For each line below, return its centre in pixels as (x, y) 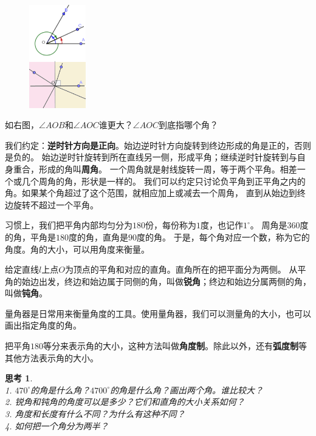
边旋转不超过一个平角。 (52, 204)
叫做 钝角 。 (26, 293)
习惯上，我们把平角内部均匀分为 (69, 225)
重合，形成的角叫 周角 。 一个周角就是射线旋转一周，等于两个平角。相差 (155, 169)
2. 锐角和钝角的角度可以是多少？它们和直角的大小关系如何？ (125, 402)
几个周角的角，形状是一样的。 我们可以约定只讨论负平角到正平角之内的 (163, 181)
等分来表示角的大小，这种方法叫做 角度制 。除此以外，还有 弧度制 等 (175, 346)
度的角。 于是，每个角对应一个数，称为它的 (223, 237)
